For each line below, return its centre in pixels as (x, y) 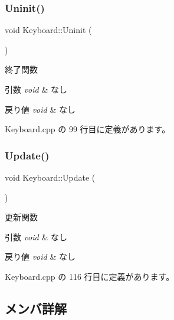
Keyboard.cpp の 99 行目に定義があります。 (88, 129)
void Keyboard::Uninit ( (48, 30)
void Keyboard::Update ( (50, 177)
